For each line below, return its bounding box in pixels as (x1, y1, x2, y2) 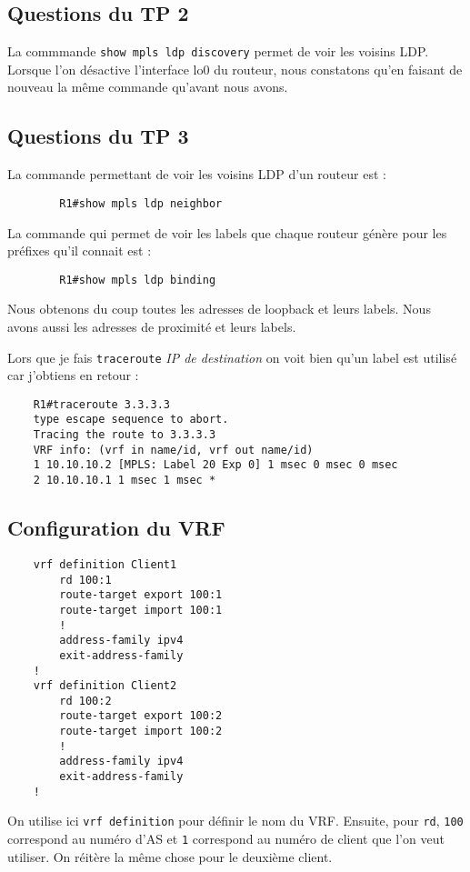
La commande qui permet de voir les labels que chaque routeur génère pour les (7, 223, 447, 242)
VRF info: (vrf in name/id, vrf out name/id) (33, 443, 314, 456)
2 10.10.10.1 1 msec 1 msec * (33, 474, 216, 487)
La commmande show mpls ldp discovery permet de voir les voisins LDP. (7, 42, 429, 61)
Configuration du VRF (7, 514, 225, 542)
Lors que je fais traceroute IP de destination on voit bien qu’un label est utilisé (7, 347, 457, 366)
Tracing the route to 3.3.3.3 (33, 428, 216, 442)
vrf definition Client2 (33, 679, 177, 693)
